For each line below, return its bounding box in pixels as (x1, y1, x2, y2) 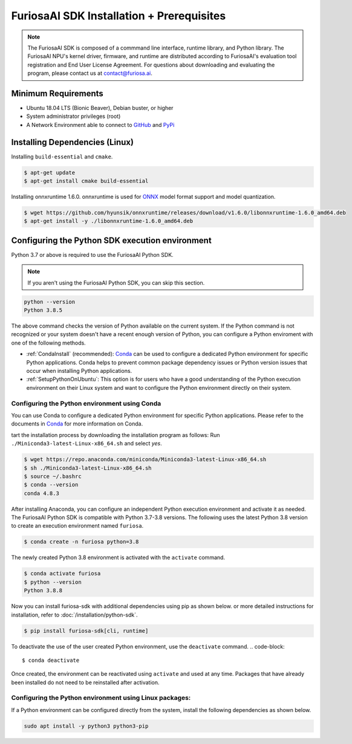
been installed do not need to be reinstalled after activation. (11, 679, 160, 686)
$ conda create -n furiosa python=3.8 (24, 539, 139, 545)
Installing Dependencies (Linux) (11, 137, 134, 147)
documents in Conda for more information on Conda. (11, 420, 143, 427)
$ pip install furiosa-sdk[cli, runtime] (24, 627, 149, 634)
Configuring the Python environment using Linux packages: (11, 694, 191, 702)
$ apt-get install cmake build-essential (24, 178, 149, 184)
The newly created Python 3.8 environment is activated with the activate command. (11, 554, 226, 561)
